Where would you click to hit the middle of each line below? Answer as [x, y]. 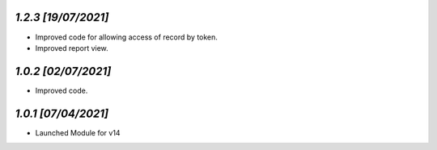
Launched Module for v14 [78, 132]
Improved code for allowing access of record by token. [127, 37]
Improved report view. [72, 48]
